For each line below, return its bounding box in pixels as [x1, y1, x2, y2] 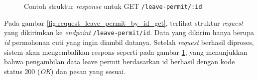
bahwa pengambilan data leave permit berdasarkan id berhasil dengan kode [4, 56, 235, 67]
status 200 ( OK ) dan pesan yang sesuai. [4, 66, 126, 76]
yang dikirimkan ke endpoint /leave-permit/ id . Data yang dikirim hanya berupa [4, 27, 255, 38]
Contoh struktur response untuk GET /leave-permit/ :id [24, 1, 202, 11]
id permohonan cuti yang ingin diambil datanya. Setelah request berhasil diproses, [4, 37, 254, 47]
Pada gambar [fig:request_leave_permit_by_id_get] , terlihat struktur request [4, 17, 243, 28]
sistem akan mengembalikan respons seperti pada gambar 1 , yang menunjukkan [4, 46, 248, 57]
